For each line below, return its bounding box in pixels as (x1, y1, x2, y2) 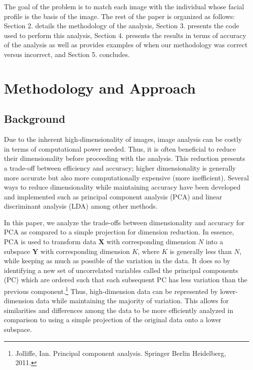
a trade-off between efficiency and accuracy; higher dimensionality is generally (4, 162, 236, 173)
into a (206, 236, 223, 247)
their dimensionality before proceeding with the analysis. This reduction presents (4, 153, 245, 163)
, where (138, 246, 160, 256)
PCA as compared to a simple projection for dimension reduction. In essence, (4, 227, 235, 237)
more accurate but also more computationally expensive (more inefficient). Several (4, 172, 249, 182)
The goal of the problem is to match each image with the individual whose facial (4, 1, 244, 11)
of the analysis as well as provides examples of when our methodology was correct (4, 39, 248, 50)
